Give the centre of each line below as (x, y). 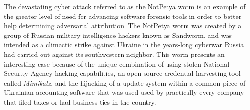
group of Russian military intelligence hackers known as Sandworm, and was (118, 35)
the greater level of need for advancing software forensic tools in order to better (123, 16)
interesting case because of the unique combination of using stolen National (117, 64)
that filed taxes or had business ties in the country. (80, 101)
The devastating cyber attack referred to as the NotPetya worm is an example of (125, 6)
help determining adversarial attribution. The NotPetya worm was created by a (123, 26)
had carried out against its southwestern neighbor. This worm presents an (114, 54)
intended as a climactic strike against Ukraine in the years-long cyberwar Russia (124, 45)
